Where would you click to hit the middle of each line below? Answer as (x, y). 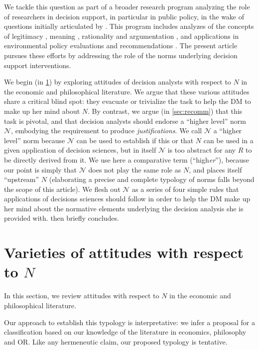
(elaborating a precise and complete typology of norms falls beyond (152, 179)
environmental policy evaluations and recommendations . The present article (121, 45)
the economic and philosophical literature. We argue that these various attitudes (127, 91)
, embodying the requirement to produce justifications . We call (107, 131)
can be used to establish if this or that (135, 140)
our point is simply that (41, 169)
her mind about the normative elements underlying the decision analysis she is (124, 208)
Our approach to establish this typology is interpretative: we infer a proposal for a (129, 322)
